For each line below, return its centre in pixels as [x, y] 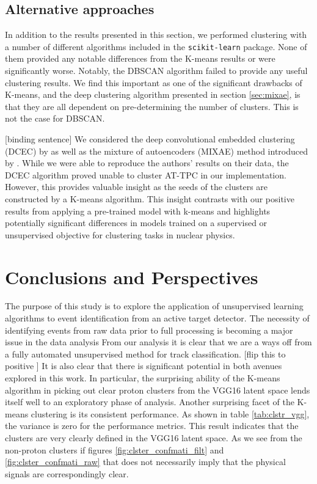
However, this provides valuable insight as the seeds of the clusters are [137, 187]
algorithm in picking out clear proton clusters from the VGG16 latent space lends [158, 390]
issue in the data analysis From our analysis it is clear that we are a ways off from [158, 342]
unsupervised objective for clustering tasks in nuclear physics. [120, 234]
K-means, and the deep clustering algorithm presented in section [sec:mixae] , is [153, 94]
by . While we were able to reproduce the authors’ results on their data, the [147, 163]
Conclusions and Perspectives [132, 277]
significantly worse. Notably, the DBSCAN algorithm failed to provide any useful [156, 71]
